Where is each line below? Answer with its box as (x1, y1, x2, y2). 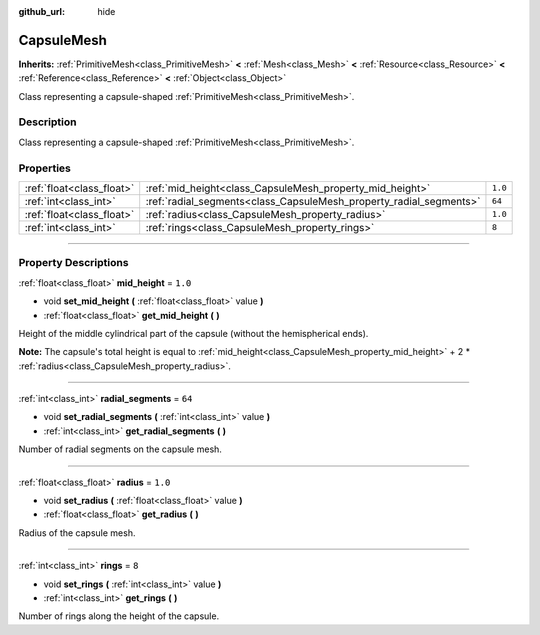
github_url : (18, 6, 65, 17)
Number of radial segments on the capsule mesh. (18, 443, 222, 455)
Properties (18, 161, 72, 175)
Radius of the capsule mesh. (18, 526, 136, 539)
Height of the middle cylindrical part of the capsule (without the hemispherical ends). (18, 327, 369, 339)
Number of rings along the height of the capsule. (18, 610, 220, 622)
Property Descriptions (18, 256, 129, 270)
